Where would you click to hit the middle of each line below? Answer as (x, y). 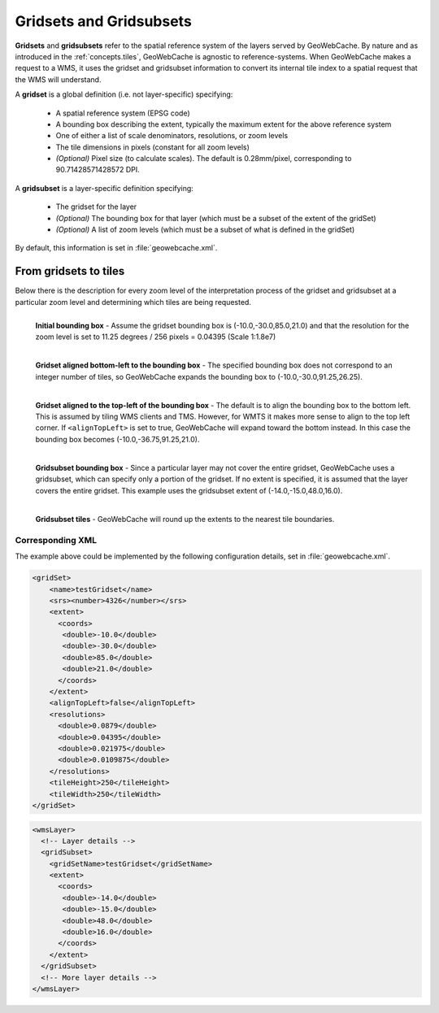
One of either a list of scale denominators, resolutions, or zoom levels (172, 136)
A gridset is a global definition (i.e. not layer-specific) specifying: (124, 94)
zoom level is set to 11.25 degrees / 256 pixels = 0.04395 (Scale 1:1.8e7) (156, 337)
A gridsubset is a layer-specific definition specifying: (104, 188)
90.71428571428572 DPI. (98, 170)
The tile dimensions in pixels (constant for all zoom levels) (152, 147)
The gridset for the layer (96, 207)
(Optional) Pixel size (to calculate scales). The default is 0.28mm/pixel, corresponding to (204, 159)
